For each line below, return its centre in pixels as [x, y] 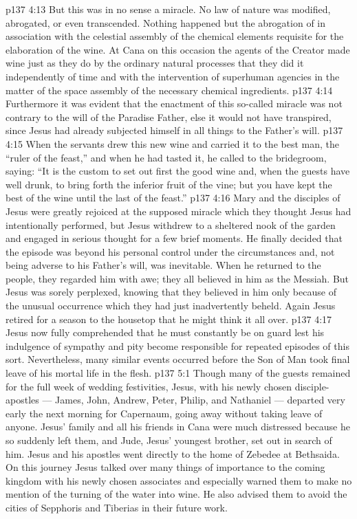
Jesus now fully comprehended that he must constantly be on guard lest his [165, 332]
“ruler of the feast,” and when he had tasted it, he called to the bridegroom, [166, 157]
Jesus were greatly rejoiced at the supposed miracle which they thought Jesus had [178, 211]
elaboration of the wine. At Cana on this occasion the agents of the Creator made [178, 49]
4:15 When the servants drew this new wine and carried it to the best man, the [172, 143]
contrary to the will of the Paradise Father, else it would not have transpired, [169, 117]
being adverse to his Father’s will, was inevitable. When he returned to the [163, 265]
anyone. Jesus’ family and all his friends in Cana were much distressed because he [178, 427]
